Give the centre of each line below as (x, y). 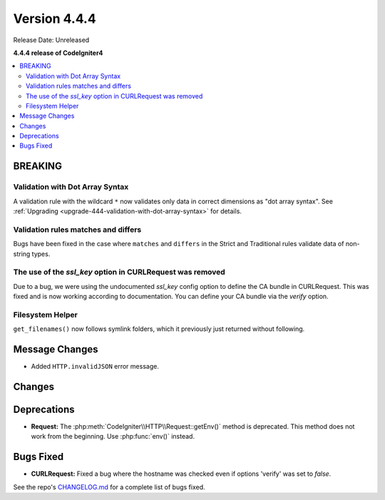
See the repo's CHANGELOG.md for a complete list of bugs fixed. (109, 487)
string (22, 254)
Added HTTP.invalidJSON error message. (95, 367)
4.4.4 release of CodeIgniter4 (58, 53)
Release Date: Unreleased (51, 40)
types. (41, 254)
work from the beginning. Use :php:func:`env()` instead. (113, 437)
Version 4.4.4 (55, 19)
